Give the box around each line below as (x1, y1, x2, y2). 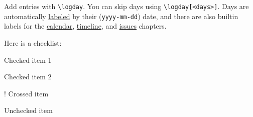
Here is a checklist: (4, 37, 62, 48)
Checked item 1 (4, 54, 52, 65)
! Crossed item (4, 88, 49, 98)
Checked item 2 (4, 71, 52, 82)
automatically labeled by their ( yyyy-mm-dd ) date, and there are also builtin (4, 11, 238, 21)
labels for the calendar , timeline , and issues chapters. (4, 21, 167, 31)
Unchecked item (4, 105, 53, 115)
